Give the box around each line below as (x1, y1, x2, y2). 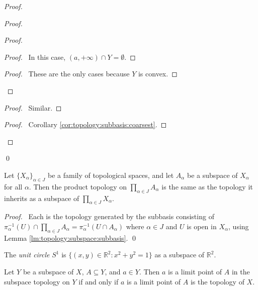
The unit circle (4, 249, 50, 260)
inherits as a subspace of (4, 192, 79, 203)
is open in (187, 221, 217, 231)
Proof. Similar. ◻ (4, 102, 62, 113)
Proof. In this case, (4, 51, 66, 62)
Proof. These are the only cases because (4, 68, 130, 79)
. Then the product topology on (29, 181, 127, 191)
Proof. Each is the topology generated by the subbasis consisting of (4, 211, 214, 222)
